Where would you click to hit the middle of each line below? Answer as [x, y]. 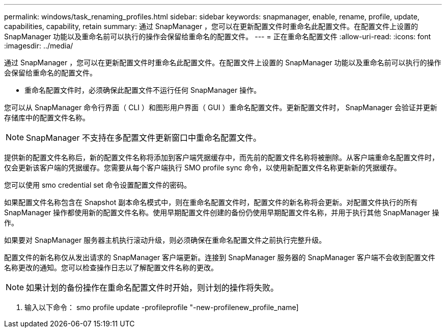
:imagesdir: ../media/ [39, 46]
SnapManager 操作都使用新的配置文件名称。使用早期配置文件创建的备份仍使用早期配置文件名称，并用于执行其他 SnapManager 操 [222, 212]
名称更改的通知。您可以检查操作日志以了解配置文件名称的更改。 [111, 267]
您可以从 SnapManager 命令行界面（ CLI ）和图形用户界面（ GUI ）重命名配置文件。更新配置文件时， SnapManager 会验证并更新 [221, 107]
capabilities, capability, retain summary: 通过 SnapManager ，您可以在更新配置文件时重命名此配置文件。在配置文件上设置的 [211, 26]
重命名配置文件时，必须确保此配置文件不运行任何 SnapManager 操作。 [143, 90]
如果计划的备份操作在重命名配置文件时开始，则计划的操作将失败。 [152, 288]
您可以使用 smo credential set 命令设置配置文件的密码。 [98, 185]
